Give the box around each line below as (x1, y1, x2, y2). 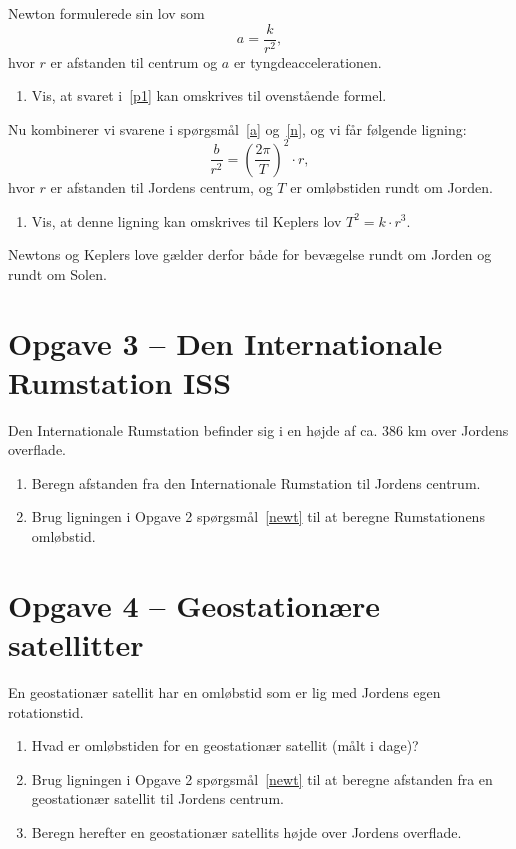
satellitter (8, 623, 144, 664)
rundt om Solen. (8, 263, 107, 284)
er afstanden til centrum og (50, 51, 218, 72)
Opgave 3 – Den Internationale (8, 322, 443, 363)
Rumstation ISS (8, 361, 232, 402)
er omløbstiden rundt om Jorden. (290, 176, 493, 197)
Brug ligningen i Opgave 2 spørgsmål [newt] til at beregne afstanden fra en (31, 768, 493, 789)
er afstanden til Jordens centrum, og (50, 176, 273, 197)
